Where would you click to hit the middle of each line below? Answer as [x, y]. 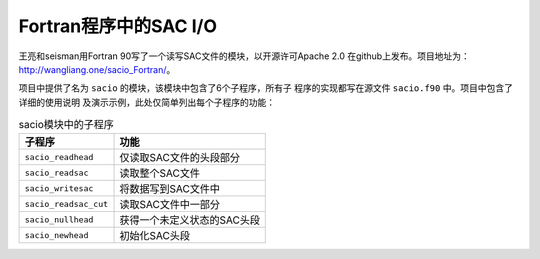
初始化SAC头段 [154, 236]
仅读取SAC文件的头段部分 [179, 158]
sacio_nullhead [59, 219]
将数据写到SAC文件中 [169, 189]
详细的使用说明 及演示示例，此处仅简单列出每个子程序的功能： [146, 102]
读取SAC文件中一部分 [169, 205]
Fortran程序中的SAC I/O [117, 26]
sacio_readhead [59, 156]
